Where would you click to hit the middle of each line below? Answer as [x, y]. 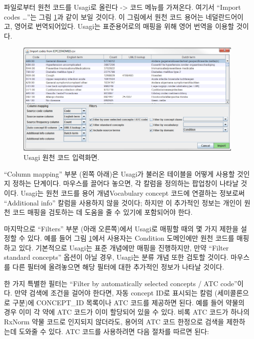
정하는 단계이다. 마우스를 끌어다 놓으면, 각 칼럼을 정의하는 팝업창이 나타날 [126, 183]
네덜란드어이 [225, 16]
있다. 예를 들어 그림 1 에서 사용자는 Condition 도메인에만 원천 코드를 [131, 238]
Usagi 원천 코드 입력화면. [61, 157]
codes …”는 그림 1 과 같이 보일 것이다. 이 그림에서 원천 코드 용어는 [104, 16]
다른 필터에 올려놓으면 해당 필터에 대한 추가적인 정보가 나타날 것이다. [118, 267]
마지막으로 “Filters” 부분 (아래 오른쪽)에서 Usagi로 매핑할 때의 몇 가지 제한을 [121, 228]
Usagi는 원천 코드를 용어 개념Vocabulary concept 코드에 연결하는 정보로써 [133, 192]
